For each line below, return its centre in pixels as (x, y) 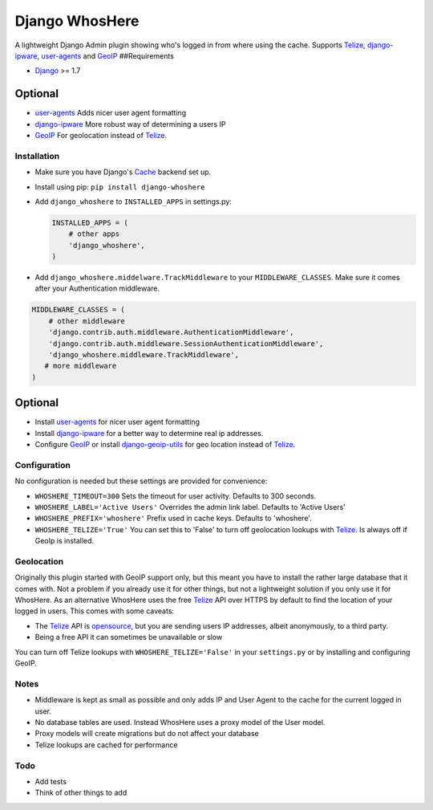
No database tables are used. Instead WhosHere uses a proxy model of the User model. (180, 722)
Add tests (51, 781)
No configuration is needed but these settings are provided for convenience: (141, 481)
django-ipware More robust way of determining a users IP (130, 124)
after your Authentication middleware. (97, 288)
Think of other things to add (81, 793)
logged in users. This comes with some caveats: (95, 611)
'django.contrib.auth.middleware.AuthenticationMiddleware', (171, 332)
